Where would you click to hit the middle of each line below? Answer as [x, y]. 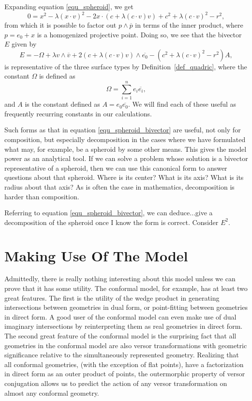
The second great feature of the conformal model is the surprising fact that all [120, 336]
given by [24, 44]
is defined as [57, 76]
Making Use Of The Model [96, 255]
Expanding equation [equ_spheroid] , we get [69, 6]
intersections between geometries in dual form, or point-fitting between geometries [126, 307]
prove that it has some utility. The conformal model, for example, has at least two [126, 288]
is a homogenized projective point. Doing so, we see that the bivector [139, 34]
